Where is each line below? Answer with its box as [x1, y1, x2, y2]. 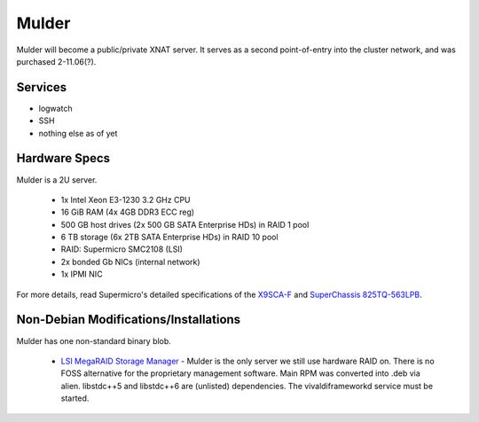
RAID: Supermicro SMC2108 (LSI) [60, 244, 184, 254]
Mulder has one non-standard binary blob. [16, 335, 172, 346]
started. [60, 393, 90, 403]
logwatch [38, 103, 73, 113]
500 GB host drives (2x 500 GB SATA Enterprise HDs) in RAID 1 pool [60, 219, 310, 230]
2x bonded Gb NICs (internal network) [60, 256, 200, 267]
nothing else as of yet [38, 128, 118, 138]
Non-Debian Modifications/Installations [16, 312, 241, 327]
